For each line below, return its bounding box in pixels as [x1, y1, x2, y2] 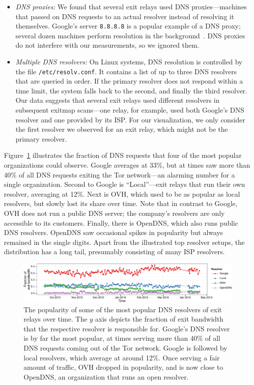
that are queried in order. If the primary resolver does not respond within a [15, 76, 243, 86]
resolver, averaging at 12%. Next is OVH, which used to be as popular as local [4, 188, 240, 199]
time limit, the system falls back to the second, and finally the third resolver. [15, 85, 248, 95]
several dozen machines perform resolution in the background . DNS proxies [15, 30, 245, 40]
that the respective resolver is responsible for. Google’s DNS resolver [24, 323, 230, 333]
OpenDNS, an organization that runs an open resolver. [24, 371, 189, 382]
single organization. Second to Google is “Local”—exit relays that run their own [4, 179, 245, 189]
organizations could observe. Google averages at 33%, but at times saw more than [4, 160, 251, 170]
